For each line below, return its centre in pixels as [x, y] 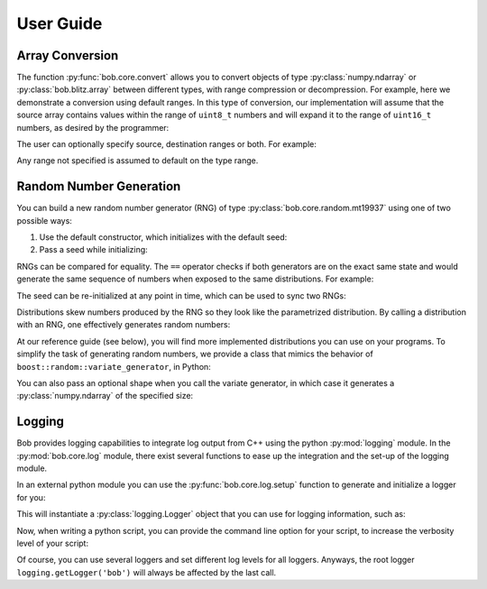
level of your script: [53, 543]
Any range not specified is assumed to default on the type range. [138, 161]
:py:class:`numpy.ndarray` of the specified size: [105, 396]
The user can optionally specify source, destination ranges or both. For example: [167, 144]
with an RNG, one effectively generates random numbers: [124, 325]
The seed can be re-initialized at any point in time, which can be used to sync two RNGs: [181, 295]
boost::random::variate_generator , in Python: [114, 366]
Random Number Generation [99, 186]
